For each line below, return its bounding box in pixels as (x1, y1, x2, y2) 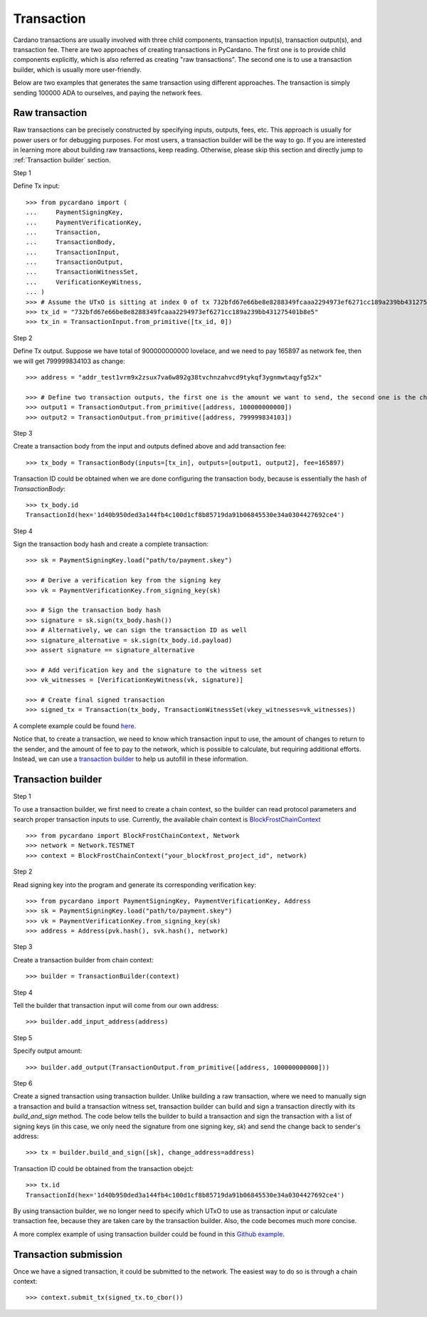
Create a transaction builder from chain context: (13, 955, 154, 964)
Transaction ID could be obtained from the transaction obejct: (13, 1164, 194, 1172)
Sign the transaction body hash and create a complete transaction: (13, 540, 209, 548)
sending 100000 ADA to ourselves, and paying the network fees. (13, 88, 203, 97)
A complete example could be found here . (13, 721, 137, 730)
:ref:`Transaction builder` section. (13, 155, 111, 164)
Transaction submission (13, 1248, 123, 1260)
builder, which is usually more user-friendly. (13, 65, 142, 74)
